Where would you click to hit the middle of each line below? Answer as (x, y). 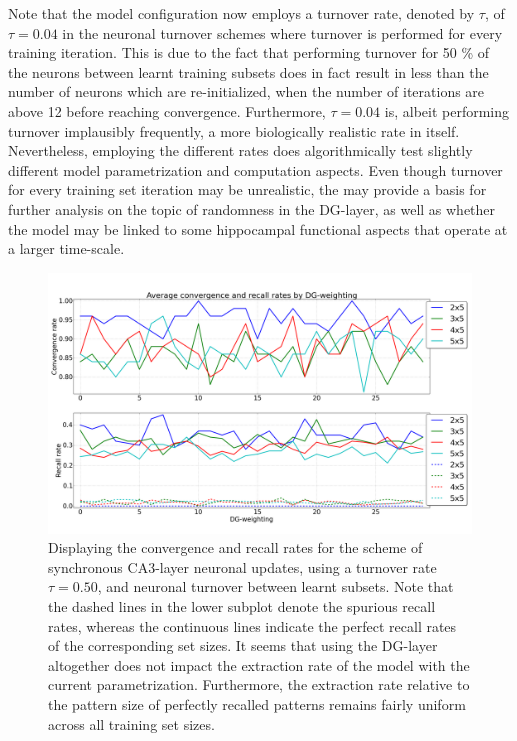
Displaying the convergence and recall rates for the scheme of (235, 547)
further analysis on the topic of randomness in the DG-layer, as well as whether (252, 208)
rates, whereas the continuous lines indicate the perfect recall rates (252, 625)
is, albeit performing (447, 110)
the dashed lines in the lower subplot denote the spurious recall (242, 605)
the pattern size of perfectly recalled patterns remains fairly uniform (257, 703)
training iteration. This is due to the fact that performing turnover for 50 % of (249, 52)
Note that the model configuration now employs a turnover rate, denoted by (241, 13)
